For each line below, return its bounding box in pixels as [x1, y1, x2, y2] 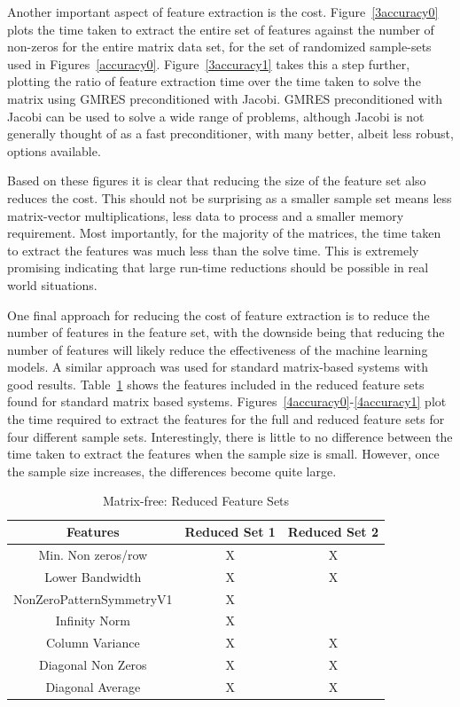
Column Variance [45, 633, 140, 652]
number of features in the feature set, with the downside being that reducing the [7, 323, 445, 342]
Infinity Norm [55, 611, 130, 630]
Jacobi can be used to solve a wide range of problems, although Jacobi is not [7, 106, 425, 125]
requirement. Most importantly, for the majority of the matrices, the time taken [7, 224, 441, 242]
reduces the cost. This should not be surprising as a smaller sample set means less [7, 188, 452, 207]
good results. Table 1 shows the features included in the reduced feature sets [7, 374, 425, 393]
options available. [7, 141, 101, 160]
